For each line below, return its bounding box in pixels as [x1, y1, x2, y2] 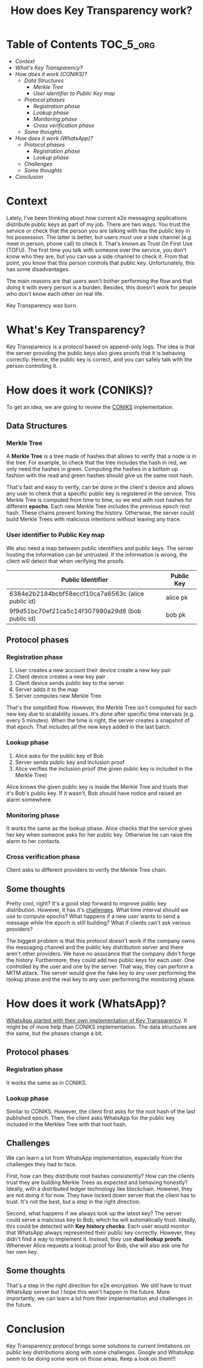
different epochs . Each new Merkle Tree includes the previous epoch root [6, 503, 190, 510]
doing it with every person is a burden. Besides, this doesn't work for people [6, 283, 196, 291]
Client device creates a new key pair [14, 673, 106, 680]
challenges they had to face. [6, 1160, 77, 1167]
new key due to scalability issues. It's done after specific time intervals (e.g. [6, 710, 195, 718]
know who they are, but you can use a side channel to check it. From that [6, 252, 188, 260]
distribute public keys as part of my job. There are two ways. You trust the [6, 220, 190, 228]
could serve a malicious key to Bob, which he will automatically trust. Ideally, [6, 1216, 197, 1223]
